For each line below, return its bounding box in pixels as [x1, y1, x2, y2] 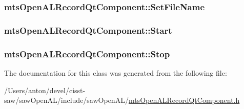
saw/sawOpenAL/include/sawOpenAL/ [4, 95, 129, 105]
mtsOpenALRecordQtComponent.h [128, 95, 240, 105]
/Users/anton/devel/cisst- [4, 84, 86, 95]
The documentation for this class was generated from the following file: [4, 67, 227, 78]
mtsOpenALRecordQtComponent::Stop [4, 47, 170, 60]
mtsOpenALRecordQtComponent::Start [4, 24, 172, 36]
